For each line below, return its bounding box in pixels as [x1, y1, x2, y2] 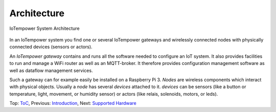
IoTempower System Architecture [9, 25, 80, 31]
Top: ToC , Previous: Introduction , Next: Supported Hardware [9, 100, 136, 106]
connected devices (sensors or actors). [9, 44, 93, 50]
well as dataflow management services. [9, 67, 93, 73]
